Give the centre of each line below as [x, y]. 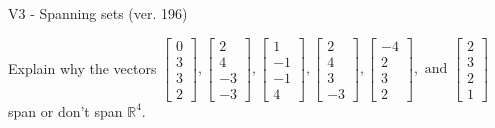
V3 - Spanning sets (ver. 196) [98, 13]
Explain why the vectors [82, 67]
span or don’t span [65, 110]
